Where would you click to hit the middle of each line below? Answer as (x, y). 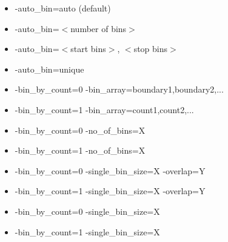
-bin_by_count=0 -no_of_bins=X (80, 130)
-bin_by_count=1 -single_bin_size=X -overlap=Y (110, 191)
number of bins (99, 28)
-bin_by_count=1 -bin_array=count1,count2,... (104, 109)
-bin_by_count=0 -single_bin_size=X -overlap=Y (110, 170)
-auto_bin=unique (49, 69)
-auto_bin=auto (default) (63, 8)
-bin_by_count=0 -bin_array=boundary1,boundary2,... (119, 89)
